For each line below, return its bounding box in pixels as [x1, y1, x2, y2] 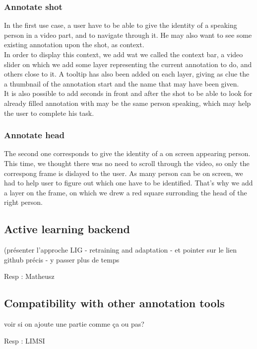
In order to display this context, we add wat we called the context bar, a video [4, 49, 243, 59]
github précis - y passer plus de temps [4, 254, 120, 264]
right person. [4, 197, 43, 207]
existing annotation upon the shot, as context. [4, 39, 144, 50]
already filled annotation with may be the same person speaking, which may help [4, 97, 251, 108]
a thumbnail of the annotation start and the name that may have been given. [4, 78, 239, 88]
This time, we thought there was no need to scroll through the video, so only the [4, 158, 250, 168]
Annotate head [4, 129, 64, 141]
